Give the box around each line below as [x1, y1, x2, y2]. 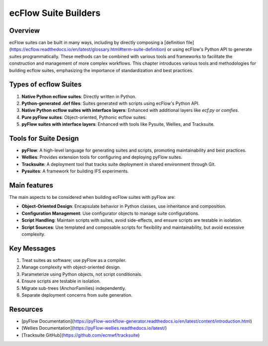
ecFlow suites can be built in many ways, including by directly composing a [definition [9, 40, 186, 46]
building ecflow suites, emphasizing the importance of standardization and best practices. [9, 67, 194, 73]
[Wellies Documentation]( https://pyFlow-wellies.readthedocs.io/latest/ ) [21, 325, 167, 331]
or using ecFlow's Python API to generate [167, 46, 253, 52]
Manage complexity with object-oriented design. [21, 264, 121, 270]
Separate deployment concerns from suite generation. [21, 292, 133, 298]
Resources [9, 305, 43, 313]
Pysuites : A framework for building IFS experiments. [21, 168, 129, 174]
